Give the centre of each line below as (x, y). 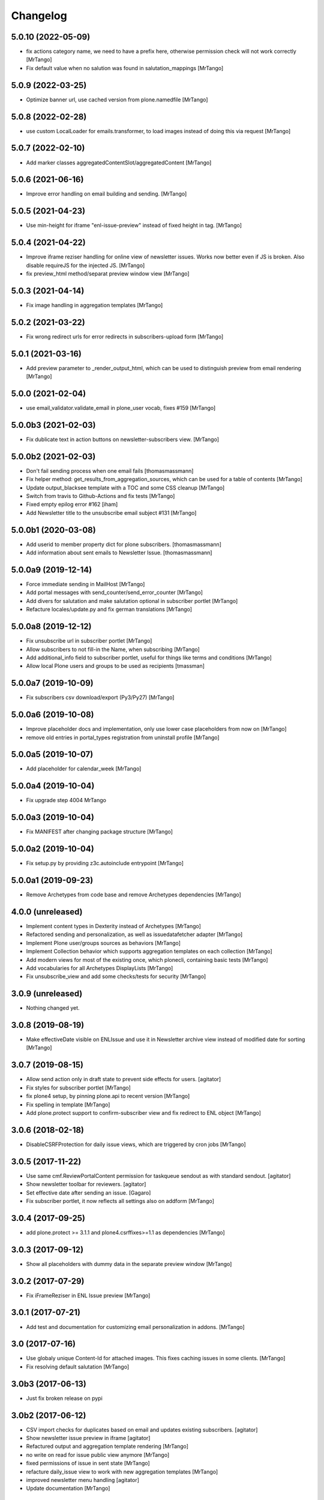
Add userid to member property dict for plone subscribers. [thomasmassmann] (124, 544)
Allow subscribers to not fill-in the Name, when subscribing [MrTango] (113, 649)
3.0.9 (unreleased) (47, 994)
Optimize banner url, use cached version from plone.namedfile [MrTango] (117, 100)
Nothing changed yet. (53, 1008)
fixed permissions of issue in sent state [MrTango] (88, 1463)
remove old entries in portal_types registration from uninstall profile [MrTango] (123, 737)
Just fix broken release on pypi (64, 1398)
